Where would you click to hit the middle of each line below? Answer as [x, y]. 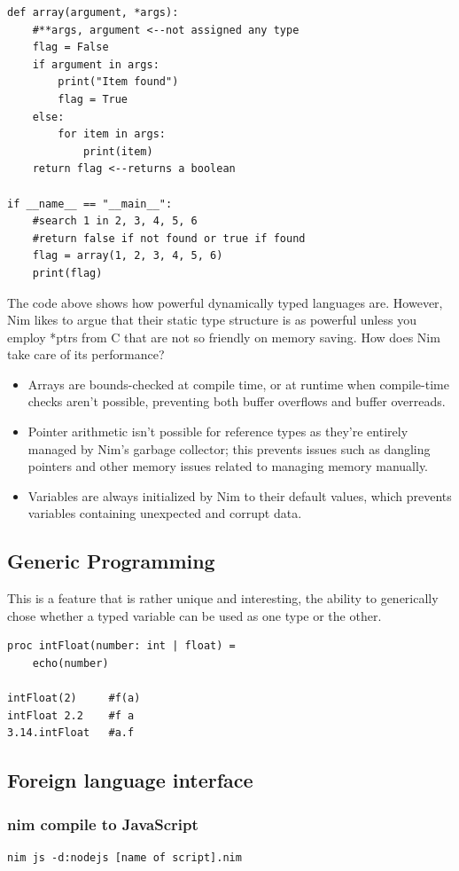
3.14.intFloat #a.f [71, 733]
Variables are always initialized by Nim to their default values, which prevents [240, 495]
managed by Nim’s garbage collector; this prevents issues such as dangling [229, 448]
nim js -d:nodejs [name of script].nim [124, 857]
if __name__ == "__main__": [90, 204]
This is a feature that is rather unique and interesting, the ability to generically [223, 598]
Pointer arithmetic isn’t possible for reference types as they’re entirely [218, 432]
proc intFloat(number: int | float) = [121, 646]
